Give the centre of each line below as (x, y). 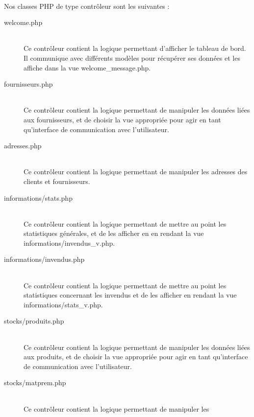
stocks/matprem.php (35, 382)
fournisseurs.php (28, 84)
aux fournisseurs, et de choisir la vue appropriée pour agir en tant (122, 119)
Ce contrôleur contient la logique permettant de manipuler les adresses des (136, 172)
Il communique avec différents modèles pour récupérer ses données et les (132, 58)
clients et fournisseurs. (57, 181)
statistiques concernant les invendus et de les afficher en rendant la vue (130, 295)
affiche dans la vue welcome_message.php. (87, 67)
